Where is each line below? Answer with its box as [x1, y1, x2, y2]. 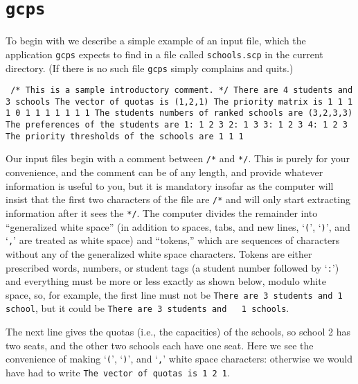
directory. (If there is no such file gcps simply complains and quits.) [6, 60, 294, 75]
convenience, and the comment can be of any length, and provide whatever [6, 165, 323, 180]
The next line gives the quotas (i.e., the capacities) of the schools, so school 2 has [6, 324, 350, 339]
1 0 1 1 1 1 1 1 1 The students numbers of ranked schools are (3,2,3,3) [6, 108, 353, 119]
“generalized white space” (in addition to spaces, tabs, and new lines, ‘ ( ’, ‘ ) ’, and [6, 219, 350, 234]
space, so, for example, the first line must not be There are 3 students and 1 [6, 287, 343, 302]
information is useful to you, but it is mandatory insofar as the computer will [6, 178, 334, 193]
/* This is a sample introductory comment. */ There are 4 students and [10, 85, 353, 96]
